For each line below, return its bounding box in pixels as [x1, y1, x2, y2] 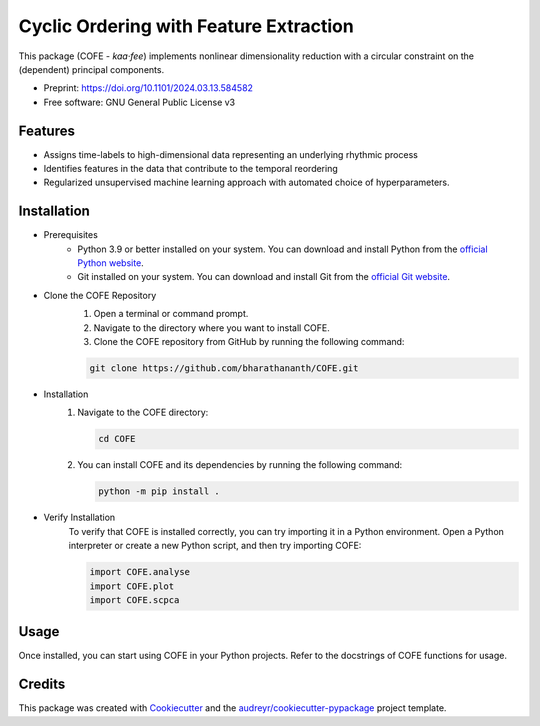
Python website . [77, 257, 144, 269]
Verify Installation [43, 511, 116, 524]
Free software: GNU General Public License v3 [43, 96, 236, 108]
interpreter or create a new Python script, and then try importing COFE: [68, 540, 362, 552]
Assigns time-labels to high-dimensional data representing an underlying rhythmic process [43, 148, 419, 160]
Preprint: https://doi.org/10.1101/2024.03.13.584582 [43, 82, 254, 94]
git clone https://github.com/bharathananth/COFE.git [89, 363, 359, 374]
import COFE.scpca [89, 594, 180, 605]
